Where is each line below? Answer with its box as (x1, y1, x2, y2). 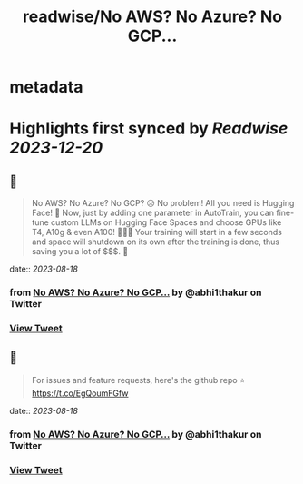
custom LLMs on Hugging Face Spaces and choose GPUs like (51, 217, 282, 228)
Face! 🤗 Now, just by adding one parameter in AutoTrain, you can (31, 207, 275, 219)
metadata (9, 77, 83, 97)
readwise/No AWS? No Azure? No (22, 6, 283, 27)
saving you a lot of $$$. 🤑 (31, 246, 129, 257)
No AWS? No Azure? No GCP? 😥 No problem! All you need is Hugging (31, 198, 295, 209)
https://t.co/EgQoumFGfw (31, 388, 129, 399)
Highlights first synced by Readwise (9, 118, 288, 139)
